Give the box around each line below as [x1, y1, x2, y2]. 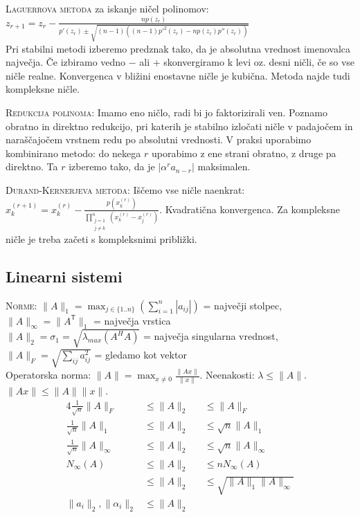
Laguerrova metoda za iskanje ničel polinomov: [6, 1, 209, 15]
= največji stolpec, [203, 298, 282, 312]
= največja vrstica [93, 313, 171, 327]
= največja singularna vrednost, [143, 329, 278, 343]
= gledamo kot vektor [94, 347, 187, 361]
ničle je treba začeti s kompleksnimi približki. [6, 231, 197, 246]
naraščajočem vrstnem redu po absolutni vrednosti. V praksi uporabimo [6, 132, 312, 147]
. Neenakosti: [199, 368, 255, 382]
